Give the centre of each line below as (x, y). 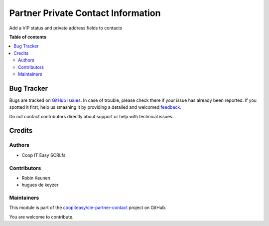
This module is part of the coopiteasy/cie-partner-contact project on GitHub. (88, 208)
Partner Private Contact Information (85, 13)
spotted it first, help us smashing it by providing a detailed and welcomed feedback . (95, 107)
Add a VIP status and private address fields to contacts (66, 28)
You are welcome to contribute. (41, 217)
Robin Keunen (36, 178)
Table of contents (28, 37)
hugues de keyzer (40, 185)
